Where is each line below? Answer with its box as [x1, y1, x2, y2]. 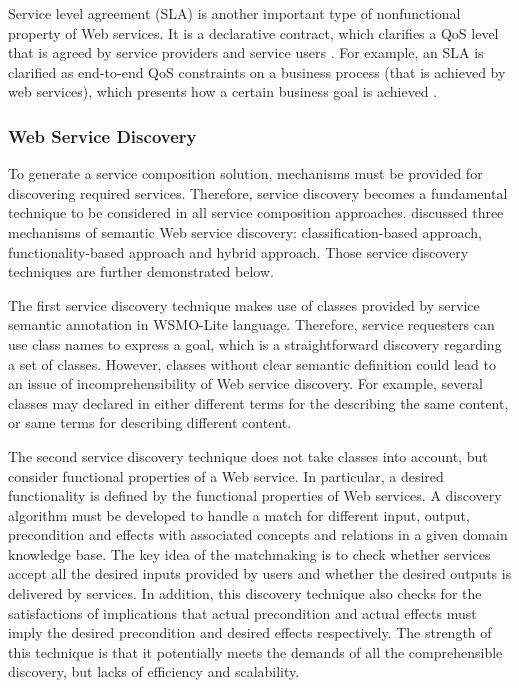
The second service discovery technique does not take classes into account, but [8, 445, 488, 466]
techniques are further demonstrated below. [8, 261, 274, 282]
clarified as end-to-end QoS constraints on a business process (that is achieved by [8, 61, 506, 82]
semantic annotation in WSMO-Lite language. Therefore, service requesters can [8, 314, 495, 335]
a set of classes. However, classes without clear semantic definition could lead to [8, 353, 496, 374]
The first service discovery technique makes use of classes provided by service [8, 294, 480, 315]
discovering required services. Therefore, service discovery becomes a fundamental [8, 182, 508, 203]
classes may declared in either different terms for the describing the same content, [8, 392, 509, 413]
